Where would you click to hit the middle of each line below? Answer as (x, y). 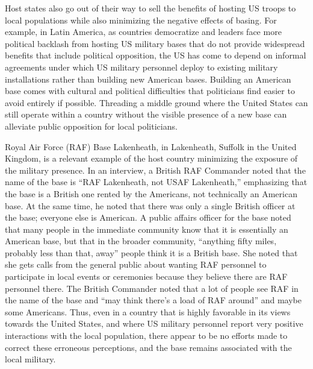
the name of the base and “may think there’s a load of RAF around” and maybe (153, 300)
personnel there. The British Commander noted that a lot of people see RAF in (152, 288)
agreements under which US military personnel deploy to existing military (141, 67)
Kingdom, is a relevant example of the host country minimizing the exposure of (151, 158)
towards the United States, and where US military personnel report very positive (154, 323)
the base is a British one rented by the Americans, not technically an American (151, 193)
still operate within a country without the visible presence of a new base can (146, 114)
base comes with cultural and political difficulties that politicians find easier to (150, 91)
